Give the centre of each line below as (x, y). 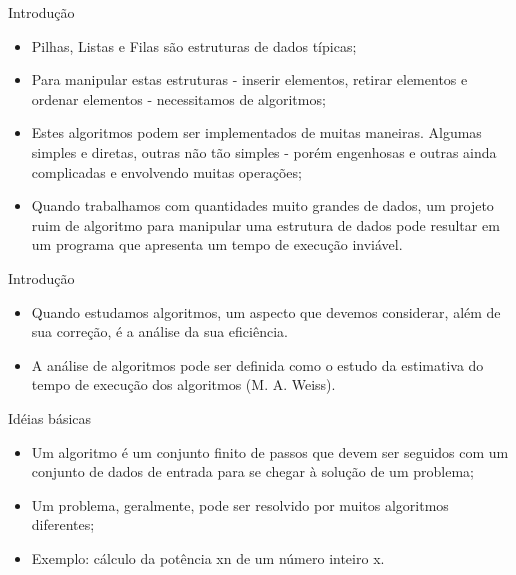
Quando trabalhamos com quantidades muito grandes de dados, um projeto (262, 205)
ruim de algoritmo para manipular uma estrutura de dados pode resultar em (265, 224)
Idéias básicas (50, 417)
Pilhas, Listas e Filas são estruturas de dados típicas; (194, 45)
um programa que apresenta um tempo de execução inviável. (217, 244)
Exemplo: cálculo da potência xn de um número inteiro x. (208, 557)
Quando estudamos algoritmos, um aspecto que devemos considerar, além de (266, 311)
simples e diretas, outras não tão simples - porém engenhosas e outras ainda (264, 151)
